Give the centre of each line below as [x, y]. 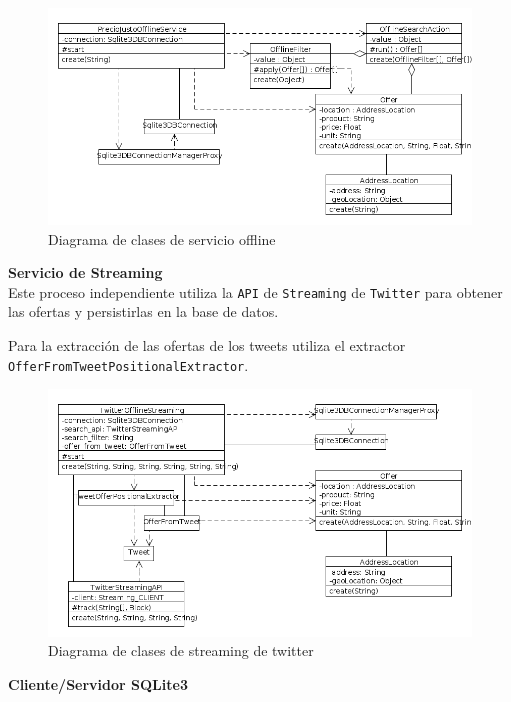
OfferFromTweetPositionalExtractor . [128, 364]
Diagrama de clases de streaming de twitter [181, 650]
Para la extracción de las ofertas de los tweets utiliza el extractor [207, 345]
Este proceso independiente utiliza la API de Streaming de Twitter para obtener [255, 291]
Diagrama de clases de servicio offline [162, 238]
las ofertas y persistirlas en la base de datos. [143, 311]
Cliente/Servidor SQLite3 [98, 683]
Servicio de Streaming [85, 272]
